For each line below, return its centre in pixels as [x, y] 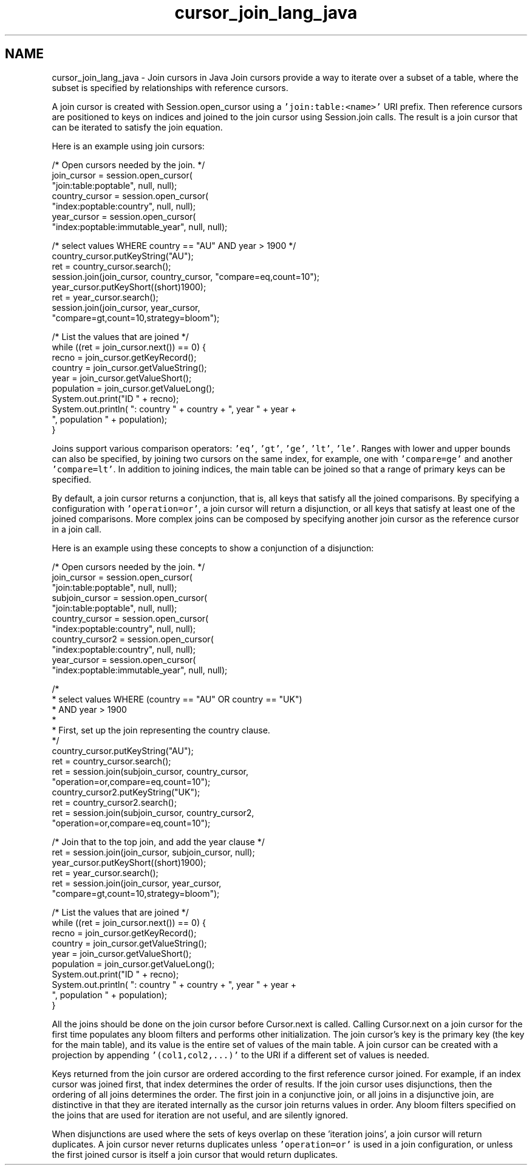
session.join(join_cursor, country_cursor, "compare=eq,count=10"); [186, 276]
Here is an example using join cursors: [128, 146]
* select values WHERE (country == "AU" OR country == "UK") [177, 699]
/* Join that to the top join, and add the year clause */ [158, 842]
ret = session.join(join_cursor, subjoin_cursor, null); [153, 852]
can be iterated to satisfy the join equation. [137, 127]
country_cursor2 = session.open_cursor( [133, 639]
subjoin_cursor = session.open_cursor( [130, 597]
